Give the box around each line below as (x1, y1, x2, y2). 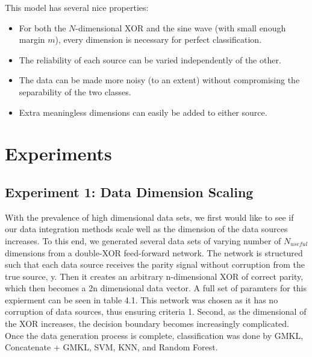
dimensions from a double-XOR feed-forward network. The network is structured (5, 246, 303, 259)
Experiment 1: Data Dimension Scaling (5, 182, 254, 201)
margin (19, 33, 45, 46)
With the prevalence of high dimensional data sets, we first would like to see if (5, 210, 294, 223)
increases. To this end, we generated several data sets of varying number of (5, 234, 281, 247)
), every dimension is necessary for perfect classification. (55, 33, 262, 46)
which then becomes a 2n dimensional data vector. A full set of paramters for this (5, 282, 307, 294)
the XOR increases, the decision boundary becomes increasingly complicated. (5, 317, 290, 330)
